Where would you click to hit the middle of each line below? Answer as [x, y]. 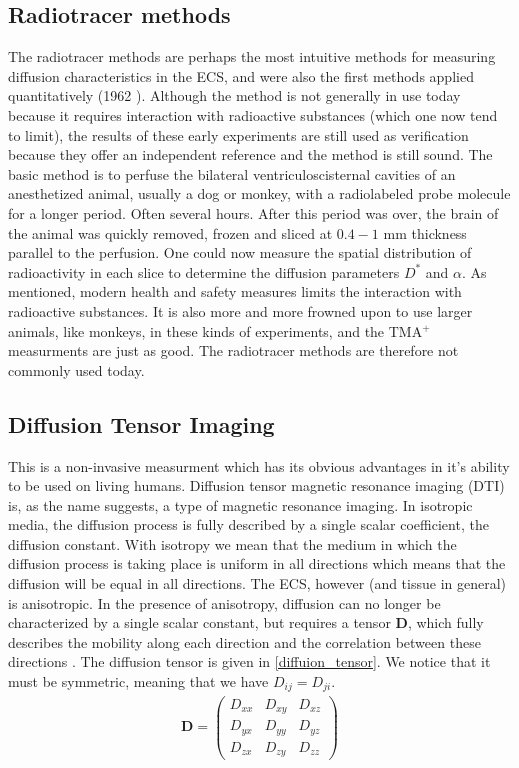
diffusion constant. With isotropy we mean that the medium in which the [232, 543]
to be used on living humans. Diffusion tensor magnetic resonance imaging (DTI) [256, 485]
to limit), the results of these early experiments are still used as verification [238, 134]
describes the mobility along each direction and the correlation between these [244, 641]
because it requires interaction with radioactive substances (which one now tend [253, 114]
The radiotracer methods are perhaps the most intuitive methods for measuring [252, 56]
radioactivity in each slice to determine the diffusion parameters [204, 271]
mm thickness [425, 232]
